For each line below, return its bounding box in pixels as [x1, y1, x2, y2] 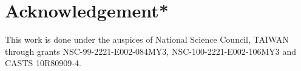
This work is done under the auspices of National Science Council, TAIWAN [5, 33, 289, 46]
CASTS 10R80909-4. [5, 57, 81, 69]
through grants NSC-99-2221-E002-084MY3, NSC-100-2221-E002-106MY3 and [5, 45, 297, 57]
